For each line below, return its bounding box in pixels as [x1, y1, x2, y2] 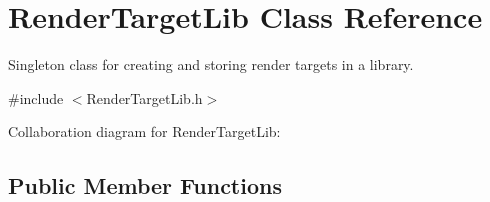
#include [8, 87, 64, 108]
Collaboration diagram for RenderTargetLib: [8, 121, 281, 142]
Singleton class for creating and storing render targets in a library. [8, 54, 414, 75]
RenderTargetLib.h [86, 87, 203, 108]
